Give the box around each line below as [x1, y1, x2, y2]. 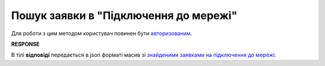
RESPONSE [11, 40, 40, 48]
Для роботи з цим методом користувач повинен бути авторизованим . [11, 30, 193, 37]
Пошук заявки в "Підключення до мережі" [11, 9, 238, 22]
